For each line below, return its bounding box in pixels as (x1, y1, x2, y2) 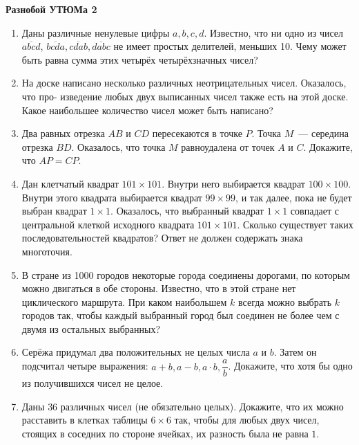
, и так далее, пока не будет (235, 190, 352, 204)
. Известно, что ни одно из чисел (204, 25, 344, 39)
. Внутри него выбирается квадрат (162, 176, 305, 190)
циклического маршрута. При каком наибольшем (21, 294, 227, 309)
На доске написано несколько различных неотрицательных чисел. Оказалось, (21, 75, 347, 90)
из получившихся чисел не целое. (21, 376, 164, 390)
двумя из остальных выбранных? (21, 321, 160, 336)
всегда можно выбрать (238, 294, 332, 309)
